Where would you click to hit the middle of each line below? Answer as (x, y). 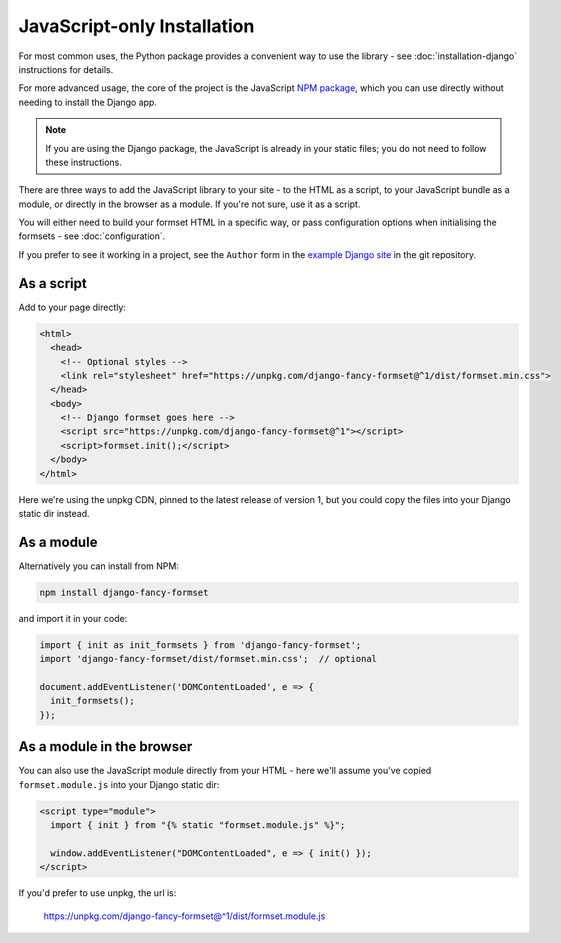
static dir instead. (54, 514)
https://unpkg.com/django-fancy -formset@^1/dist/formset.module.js (184, 916)
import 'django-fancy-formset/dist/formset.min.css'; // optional (208, 659)
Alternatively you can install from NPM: (99, 566)
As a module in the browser (105, 746)
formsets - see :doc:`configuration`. (92, 236)
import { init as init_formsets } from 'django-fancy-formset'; (200, 644)
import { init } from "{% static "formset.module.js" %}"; (198, 825)
